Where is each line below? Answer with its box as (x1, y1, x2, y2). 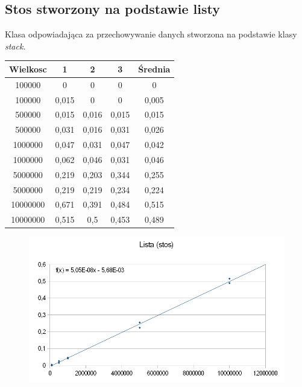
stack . (5, 39, 26, 52)
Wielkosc (9, 62, 47, 75)
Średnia (138, 62, 171, 75)
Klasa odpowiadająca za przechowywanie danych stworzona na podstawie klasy (5, 28, 297, 40)
